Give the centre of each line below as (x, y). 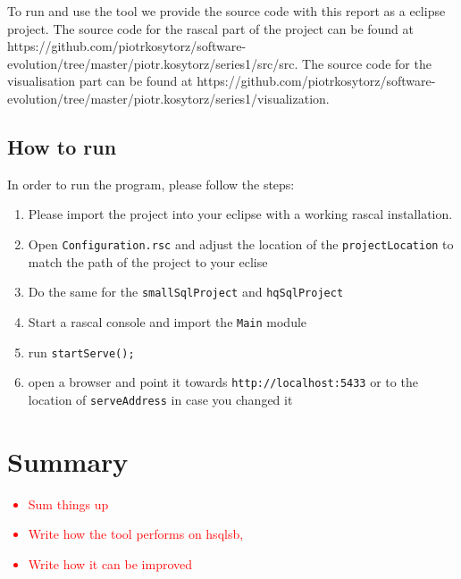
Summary (68, 461)
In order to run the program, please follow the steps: (151, 184)
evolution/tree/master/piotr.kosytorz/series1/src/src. (153, 63)
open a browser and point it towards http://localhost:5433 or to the (223, 382)
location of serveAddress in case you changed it (160, 399)
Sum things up (68, 503)
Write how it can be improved (110, 563)
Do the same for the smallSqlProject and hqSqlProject (186, 292)
